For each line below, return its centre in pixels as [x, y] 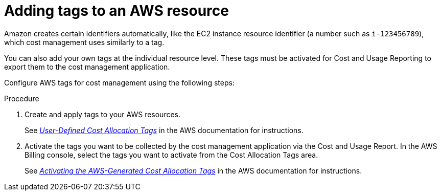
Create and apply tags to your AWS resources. [103, 114]
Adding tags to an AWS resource [117, 11]
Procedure [22, 98]
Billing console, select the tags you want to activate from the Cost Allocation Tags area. [171, 155]
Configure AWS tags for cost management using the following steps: [119, 82]
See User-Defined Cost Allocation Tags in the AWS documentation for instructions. [164, 130]
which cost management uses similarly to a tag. [84, 42]
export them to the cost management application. [87, 67]
